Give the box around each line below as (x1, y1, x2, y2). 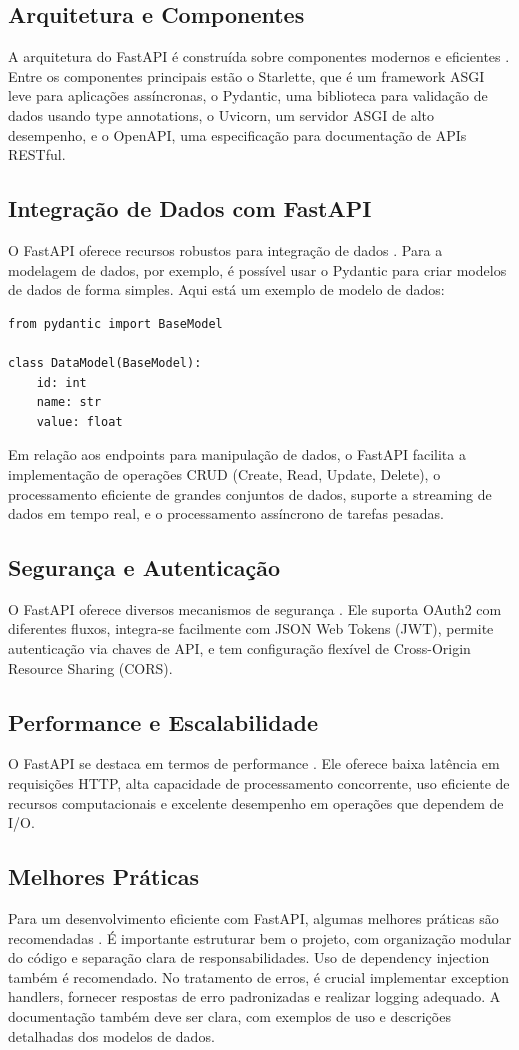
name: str (36, 395, 102, 410)
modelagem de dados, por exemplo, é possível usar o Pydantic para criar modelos (8, 259, 507, 280)
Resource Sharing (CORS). (8, 657, 173, 678)
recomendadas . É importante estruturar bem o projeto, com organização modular (8, 927, 512, 948)
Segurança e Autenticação (8, 552, 281, 583)
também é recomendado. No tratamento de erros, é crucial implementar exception (8, 966, 510, 987)
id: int (36, 375, 87, 390)
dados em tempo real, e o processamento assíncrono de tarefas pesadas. (8, 503, 444, 524)
